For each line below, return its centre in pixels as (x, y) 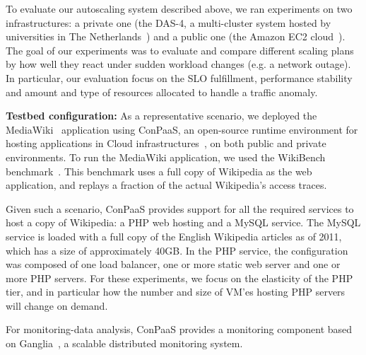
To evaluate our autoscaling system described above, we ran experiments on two (179, 8)
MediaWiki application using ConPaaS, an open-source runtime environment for (182, 129)
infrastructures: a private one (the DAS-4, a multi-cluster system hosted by (169, 22)
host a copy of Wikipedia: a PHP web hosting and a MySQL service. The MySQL (183, 222)
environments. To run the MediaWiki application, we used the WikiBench (166, 157)
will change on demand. (57, 305)
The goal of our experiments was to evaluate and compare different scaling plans (180, 50)
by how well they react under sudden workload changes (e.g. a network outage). (178, 64)
